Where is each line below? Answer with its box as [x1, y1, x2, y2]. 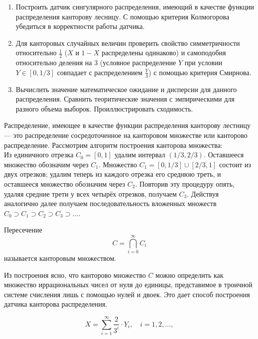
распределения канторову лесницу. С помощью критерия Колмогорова [15, 11, 230, 21]
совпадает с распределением [57, 67, 142, 77]
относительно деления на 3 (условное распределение [15, 57, 176, 68]
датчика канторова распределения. [4, 299, 108, 309]
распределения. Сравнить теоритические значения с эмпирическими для [15, 94, 235, 104]
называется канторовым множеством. [4, 253, 117, 263]
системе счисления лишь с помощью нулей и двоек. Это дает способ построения [4, 289, 250, 299]
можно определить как [155, 269, 224, 280]
